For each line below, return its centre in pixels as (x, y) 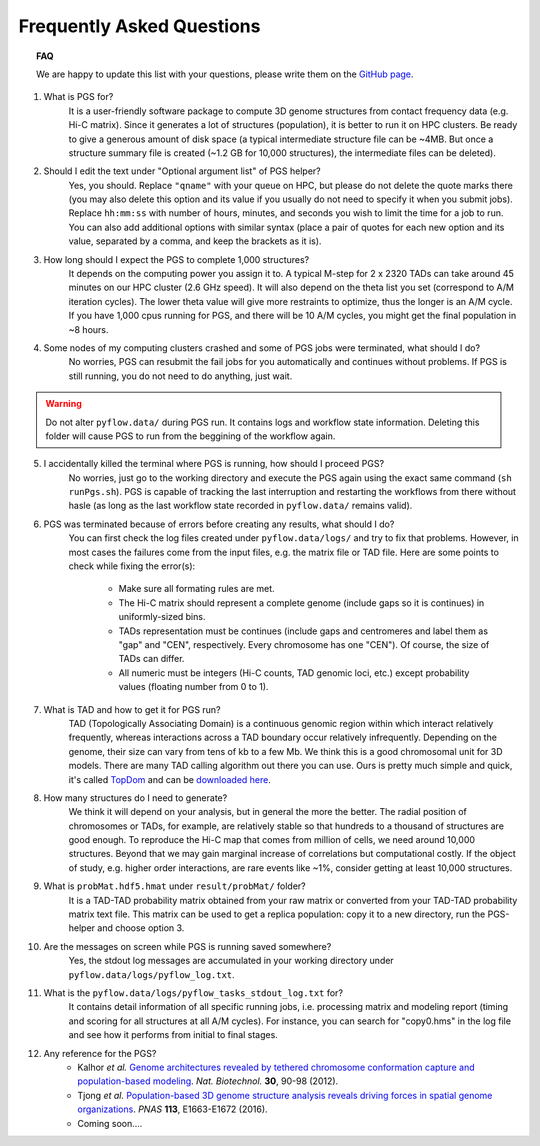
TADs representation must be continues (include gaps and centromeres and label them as (303, 631)
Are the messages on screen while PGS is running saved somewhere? (187, 946)
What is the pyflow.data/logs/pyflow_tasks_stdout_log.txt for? (193, 992)
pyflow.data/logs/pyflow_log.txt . (151, 974)
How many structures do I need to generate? (135, 797)
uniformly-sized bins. (162, 617)
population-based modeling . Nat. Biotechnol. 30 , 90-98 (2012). (208, 1081)
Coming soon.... (110, 1123)
